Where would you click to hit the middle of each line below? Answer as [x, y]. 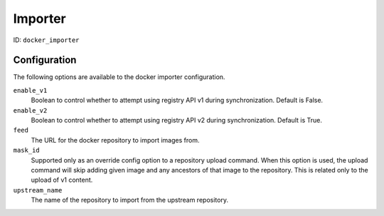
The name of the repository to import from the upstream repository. [130, 200]
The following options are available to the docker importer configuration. [119, 77]
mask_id [27, 150]
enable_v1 [30, 90]
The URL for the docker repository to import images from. [115, 140]
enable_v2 [30, 110]
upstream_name [38, 190]
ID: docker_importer [46, 40]
